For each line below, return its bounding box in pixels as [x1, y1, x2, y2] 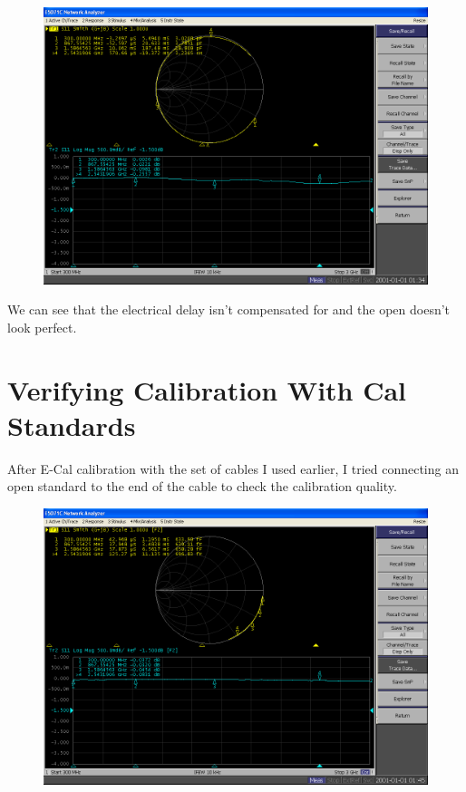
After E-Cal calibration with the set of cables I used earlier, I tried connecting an [7, 459, 459, 478]
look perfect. [7, 317, 77, 336]
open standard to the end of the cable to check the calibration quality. [7, 477, 397, 496]
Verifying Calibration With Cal [7, 371, 407, 408]
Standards [7, 406, 136, 443]
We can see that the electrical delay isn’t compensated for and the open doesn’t [7, 300, 451, 319]
